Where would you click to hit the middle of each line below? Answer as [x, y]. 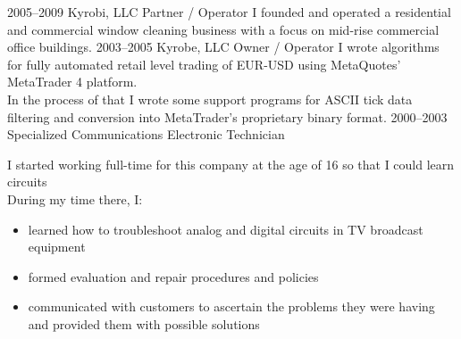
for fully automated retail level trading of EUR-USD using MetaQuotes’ [204, 64]
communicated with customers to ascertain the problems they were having [231, 306]
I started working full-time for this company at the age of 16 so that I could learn [231, 164]
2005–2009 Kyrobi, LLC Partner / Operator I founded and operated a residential [229, 12]
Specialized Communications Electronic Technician [146, 134]
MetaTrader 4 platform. [72, 82]
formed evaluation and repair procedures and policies [173, 276]
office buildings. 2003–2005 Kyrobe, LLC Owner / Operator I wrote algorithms [223, 47]
